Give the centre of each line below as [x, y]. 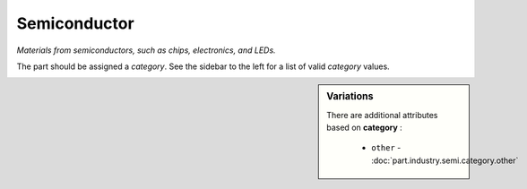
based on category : [364, 127]
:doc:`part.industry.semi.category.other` [445, 160]
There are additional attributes [382, 115]
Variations [350, 97]
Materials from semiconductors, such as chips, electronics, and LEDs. [147, 50]
